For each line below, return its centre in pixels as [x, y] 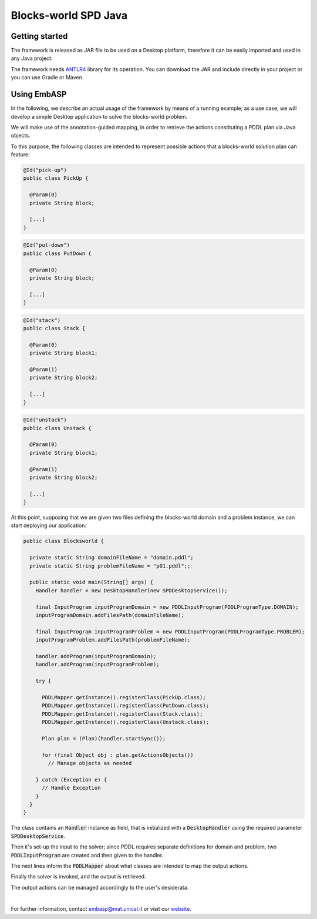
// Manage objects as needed [90, 763]
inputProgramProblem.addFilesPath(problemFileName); [113, 640]
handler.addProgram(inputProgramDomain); [96, 656]
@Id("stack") [42, 320]
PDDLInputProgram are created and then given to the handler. [87, 855]
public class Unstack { [58, 428]
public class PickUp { [56, 178]
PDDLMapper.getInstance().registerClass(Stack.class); [122, 714]
